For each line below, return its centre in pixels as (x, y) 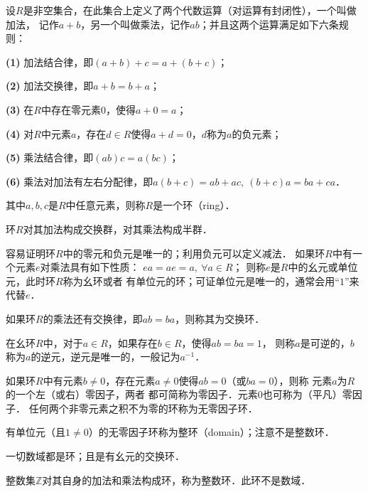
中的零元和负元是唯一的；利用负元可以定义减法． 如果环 (194, 253)
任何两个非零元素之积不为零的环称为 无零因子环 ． (143, 408)
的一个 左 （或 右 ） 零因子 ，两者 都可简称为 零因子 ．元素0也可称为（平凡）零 (179, 394)
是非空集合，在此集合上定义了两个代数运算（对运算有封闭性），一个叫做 (190, 10)
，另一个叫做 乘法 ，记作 (135, 24)
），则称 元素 (303, 380)
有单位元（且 (36, 432)
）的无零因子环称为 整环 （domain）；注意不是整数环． (211, 432)
